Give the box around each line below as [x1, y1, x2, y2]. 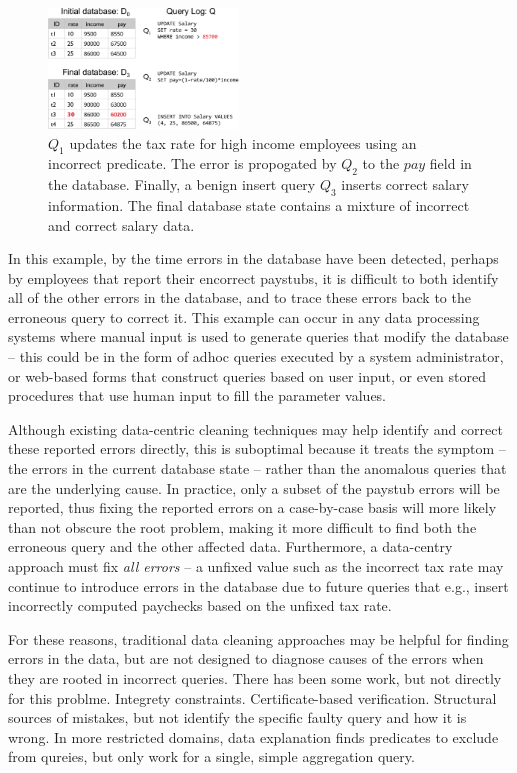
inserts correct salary [341, 174, 469, 195]
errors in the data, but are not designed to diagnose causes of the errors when [8, 648, 484, 669]
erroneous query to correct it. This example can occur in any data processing [8, 306, 480, 327]
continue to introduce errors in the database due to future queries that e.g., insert [8, 575, 509, 596]
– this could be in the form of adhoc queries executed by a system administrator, [8, 346, 504, 367]
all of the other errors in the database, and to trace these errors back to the [8, 287, 471, 308]
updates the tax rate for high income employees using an [69, 132, 417, 153]
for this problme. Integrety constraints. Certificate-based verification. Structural [8, 687, 497, 708]
